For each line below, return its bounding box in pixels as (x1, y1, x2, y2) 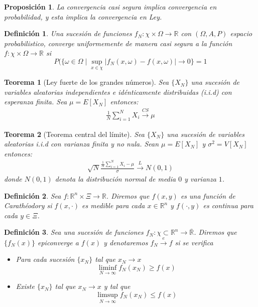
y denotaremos (103, 237, 148, 247)
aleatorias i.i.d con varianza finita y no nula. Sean (4, 138, 159, 149)
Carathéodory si (4, 200, 52, 211)
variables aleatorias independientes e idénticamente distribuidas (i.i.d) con (4, 86, 232, 97)
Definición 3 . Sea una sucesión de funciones (4, 227, 144, 237)
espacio (230, 28, 252, 39)
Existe (16, 281, 35, 291)
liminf (98, 264, 117, 272)
